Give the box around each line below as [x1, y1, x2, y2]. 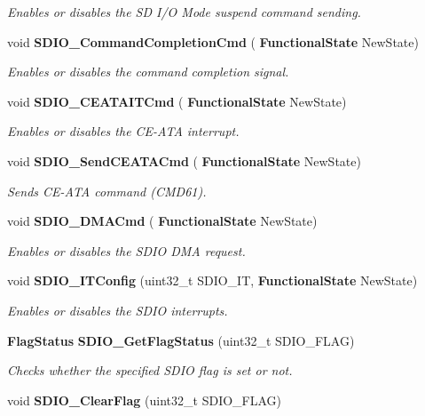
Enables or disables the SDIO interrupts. [7, 300, 228, 319]
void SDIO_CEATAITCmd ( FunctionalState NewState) [7, 92, 347, 110]
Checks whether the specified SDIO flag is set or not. [7, 361, 293, 380]
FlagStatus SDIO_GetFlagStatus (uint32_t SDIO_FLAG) [7, 331, 355, 349]
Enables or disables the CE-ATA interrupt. [7, 122, 240, 140]
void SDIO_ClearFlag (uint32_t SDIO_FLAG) [7, 390, 282, 409]
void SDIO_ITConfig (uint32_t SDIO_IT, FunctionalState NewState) [7, 271, 418, 290]
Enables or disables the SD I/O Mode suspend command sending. [7, 3, 361, 20]
